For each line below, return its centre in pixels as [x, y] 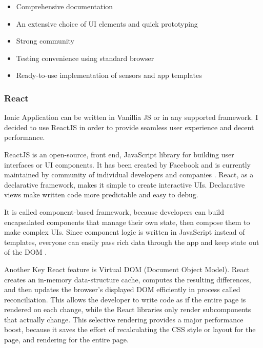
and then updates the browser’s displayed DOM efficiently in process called [122, 289]
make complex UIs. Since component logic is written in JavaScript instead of [125, 232]
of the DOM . [26, 252]
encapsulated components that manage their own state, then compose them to [127, 222]
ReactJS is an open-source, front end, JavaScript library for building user [119, 154]
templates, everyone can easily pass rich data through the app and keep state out [132, 242]
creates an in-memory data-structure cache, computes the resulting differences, [128, 279]
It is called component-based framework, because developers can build [114, 211]
